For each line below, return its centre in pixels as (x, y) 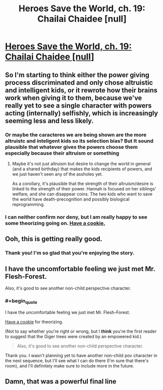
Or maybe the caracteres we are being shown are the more (76, 135)
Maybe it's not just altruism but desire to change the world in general (81, 163)
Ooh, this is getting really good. (54, 239)
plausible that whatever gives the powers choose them (71, 147)
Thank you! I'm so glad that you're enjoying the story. (70, 253)
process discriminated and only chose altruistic (79, 82)
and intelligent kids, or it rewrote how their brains (81, 90)
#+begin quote (21, 301)
